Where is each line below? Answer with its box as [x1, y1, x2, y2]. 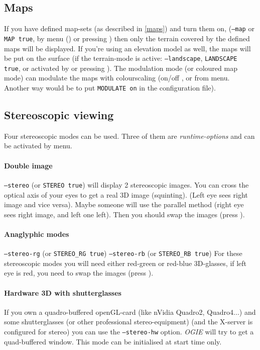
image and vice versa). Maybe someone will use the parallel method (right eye [4, 199, 244, 210]
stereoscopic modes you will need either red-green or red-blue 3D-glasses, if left [4, 257, 247, 268]
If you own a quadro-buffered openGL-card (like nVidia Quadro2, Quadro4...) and [4, 306, 256, 317]
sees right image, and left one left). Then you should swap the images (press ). [4, 209, 245, 219]
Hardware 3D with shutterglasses [4, 287, 121, 298]
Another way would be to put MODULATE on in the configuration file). [4, 82, 216, 93]
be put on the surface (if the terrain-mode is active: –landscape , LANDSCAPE [4, 53, 237, 63]
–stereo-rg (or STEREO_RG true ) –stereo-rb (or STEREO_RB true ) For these [4, 248, 242, 258]
